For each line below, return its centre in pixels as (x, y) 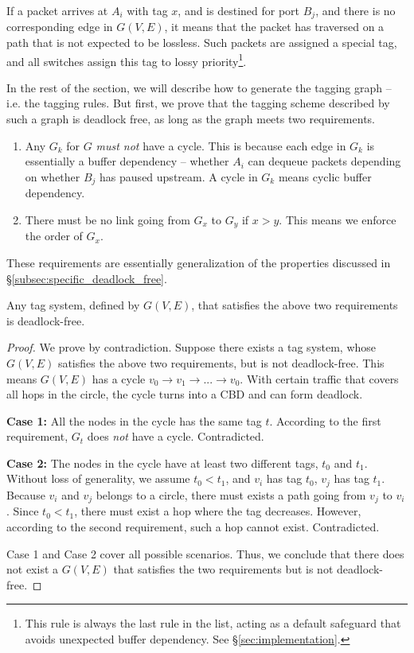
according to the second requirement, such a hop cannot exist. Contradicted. (193, 526)
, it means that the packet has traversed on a (274, 27)
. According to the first (325, 420)
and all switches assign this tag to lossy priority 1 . (127, 60)
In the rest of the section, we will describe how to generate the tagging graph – (199, 87)
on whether (53, 176)
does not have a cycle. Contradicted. (176, 436)
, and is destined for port (239, 10)
